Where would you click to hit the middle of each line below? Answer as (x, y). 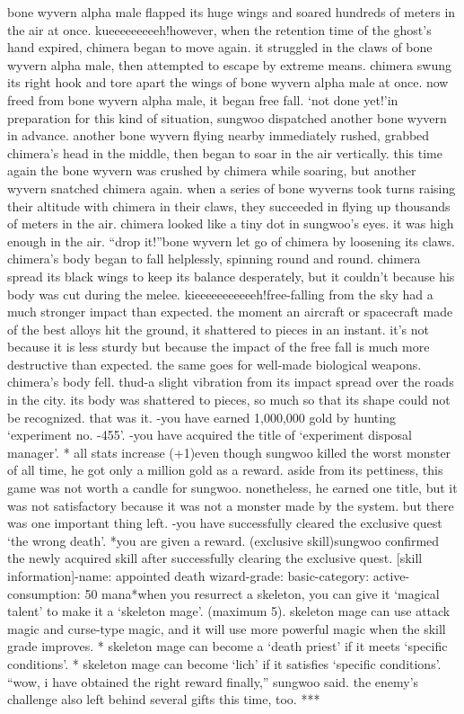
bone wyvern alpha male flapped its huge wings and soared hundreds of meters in (232, 12)
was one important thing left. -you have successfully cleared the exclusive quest (225, 523)
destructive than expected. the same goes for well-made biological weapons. (214, 364)
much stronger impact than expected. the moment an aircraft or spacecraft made (230, 312)
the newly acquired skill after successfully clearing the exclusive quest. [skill (215, 558)
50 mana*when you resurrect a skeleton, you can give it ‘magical (262, 593)
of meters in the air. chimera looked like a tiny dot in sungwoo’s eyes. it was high (231, 223)
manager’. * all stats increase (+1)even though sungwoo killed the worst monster (229, 452)
